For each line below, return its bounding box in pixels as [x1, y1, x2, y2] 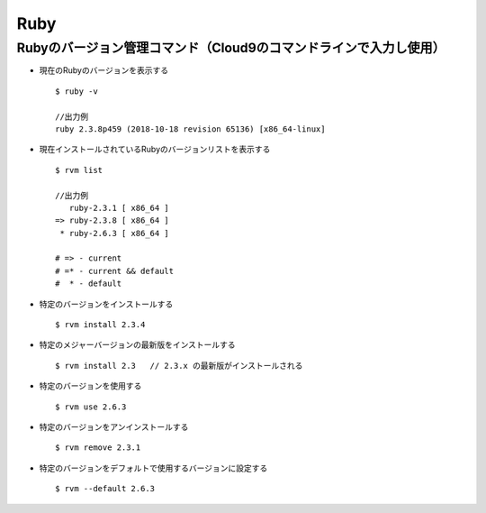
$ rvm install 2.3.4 [55, 320, 146, 330]
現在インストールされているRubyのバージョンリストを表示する [39, 144, 271, 155]
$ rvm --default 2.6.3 [55, 483, 156, 494]
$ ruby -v [55, 86, 98, 96]
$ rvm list [55, 165, 103, 175]
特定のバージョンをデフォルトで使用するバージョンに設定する [39, 463, 268, 473]
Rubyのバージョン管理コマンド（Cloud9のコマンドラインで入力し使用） [16, 40, 445, 56]
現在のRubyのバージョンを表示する [39, 65, 169, 76]
